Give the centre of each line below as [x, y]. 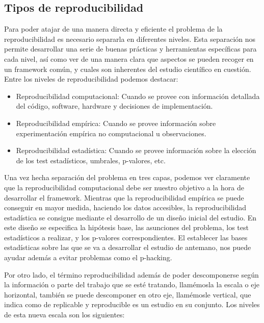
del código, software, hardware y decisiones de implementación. [114, 106]
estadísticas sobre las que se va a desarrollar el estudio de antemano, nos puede [128, 247]
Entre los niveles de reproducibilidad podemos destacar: [91, 79]
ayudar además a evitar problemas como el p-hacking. [88, 257]
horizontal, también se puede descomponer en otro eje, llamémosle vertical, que [128, 294]
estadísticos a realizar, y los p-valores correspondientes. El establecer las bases [126, 237]
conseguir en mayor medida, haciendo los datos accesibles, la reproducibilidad [125, 207]
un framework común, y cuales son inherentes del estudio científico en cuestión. [128, 69]
